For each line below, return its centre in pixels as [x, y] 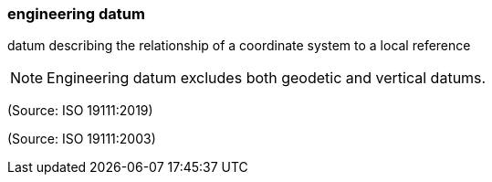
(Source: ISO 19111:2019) [80, 111]
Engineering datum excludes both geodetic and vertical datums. [267, 78]
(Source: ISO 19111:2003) [82, 139]
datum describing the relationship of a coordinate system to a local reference [239, 46]
